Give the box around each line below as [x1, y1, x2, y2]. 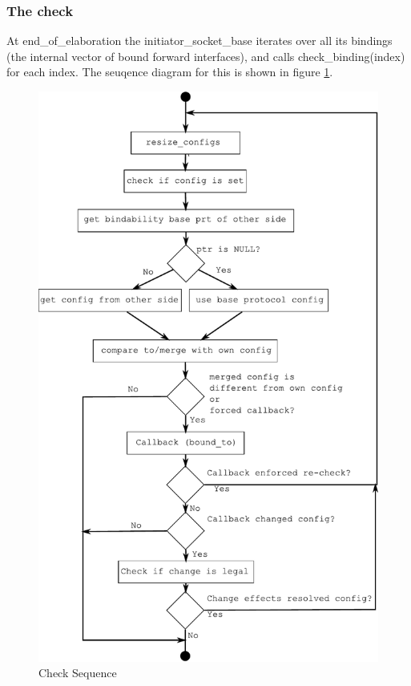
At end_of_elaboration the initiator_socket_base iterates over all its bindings [6, 32, 393, 49]
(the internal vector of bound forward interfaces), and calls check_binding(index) [6, 47, 405, 64]
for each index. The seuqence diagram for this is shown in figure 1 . [6, 63, 333, 80]
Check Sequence [38, 664, 117, 681]
